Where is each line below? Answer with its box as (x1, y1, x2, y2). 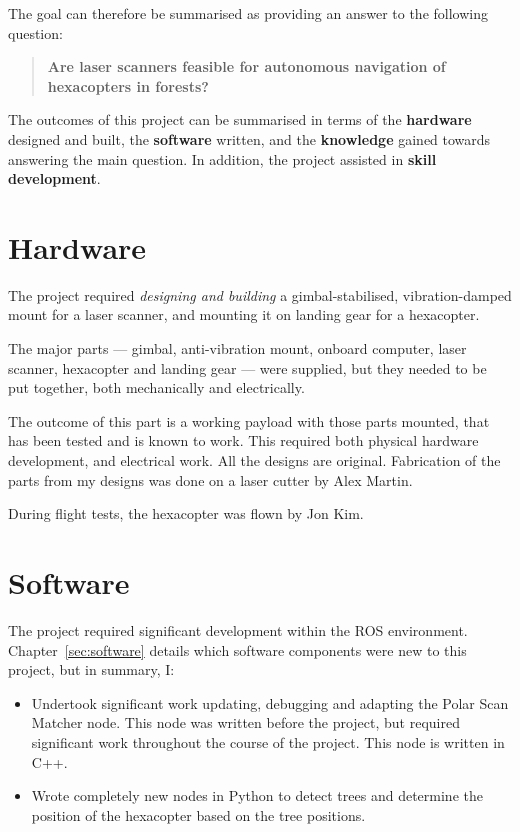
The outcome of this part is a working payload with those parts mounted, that (8, 410, 490, 431)
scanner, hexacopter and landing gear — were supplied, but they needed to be (8, 357, 487, 378)
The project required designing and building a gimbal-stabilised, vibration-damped (8, 284, 512, 305)
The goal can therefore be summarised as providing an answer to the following (8, 3, 488, 23)
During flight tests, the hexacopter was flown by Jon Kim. (8, 503, 364, 524)
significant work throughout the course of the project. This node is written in (31, 731, 505, 752)
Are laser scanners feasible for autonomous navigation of (47, 56, 446, 77)
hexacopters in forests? (47, 75, 209, 96)
